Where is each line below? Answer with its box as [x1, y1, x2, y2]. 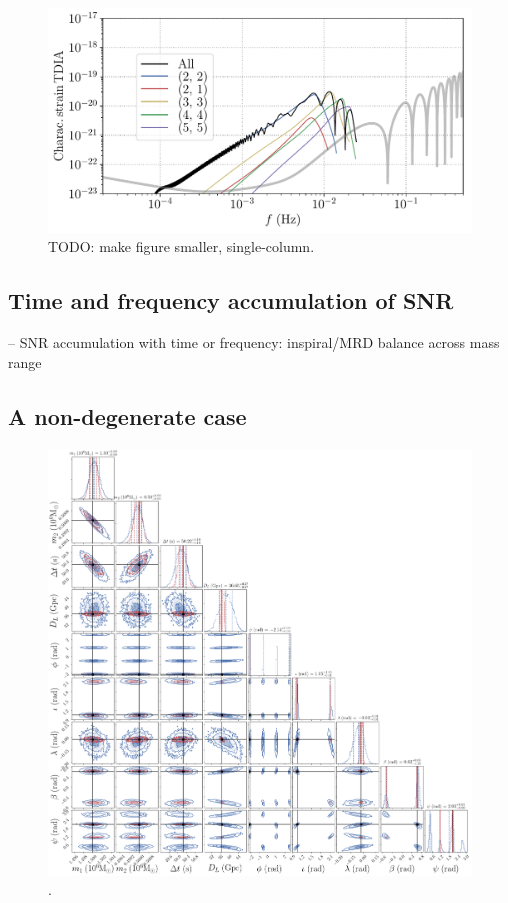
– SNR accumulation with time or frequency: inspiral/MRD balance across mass [8, 332, 500, 353]
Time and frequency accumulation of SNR [8, 285, 454, 316]
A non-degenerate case [8, 400, 247, 431]
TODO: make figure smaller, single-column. [48, 236, 315, 257]
